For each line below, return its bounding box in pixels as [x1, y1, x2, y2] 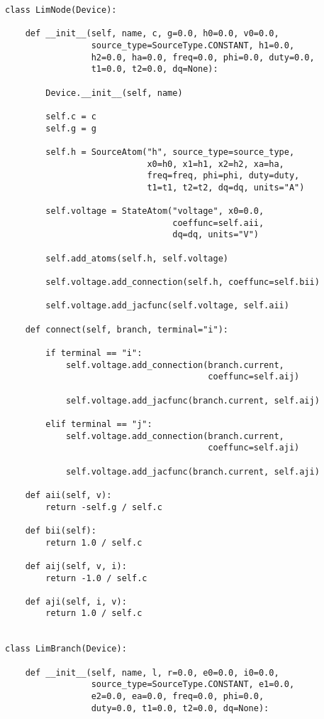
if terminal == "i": [45, 348, 143, 359]
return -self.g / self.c [45, 502, 162, 512]
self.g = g [45, 123, 96, 134]
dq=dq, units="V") [172, 229, 259, 240]
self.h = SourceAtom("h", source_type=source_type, [45, 146, 295, 157]
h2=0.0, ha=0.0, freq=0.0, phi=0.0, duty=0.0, [91, 52, 315, 63]
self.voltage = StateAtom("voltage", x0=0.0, [45, 206, 264, 217]
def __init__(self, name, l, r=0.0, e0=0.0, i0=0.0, [25, 667, 279, 678]
